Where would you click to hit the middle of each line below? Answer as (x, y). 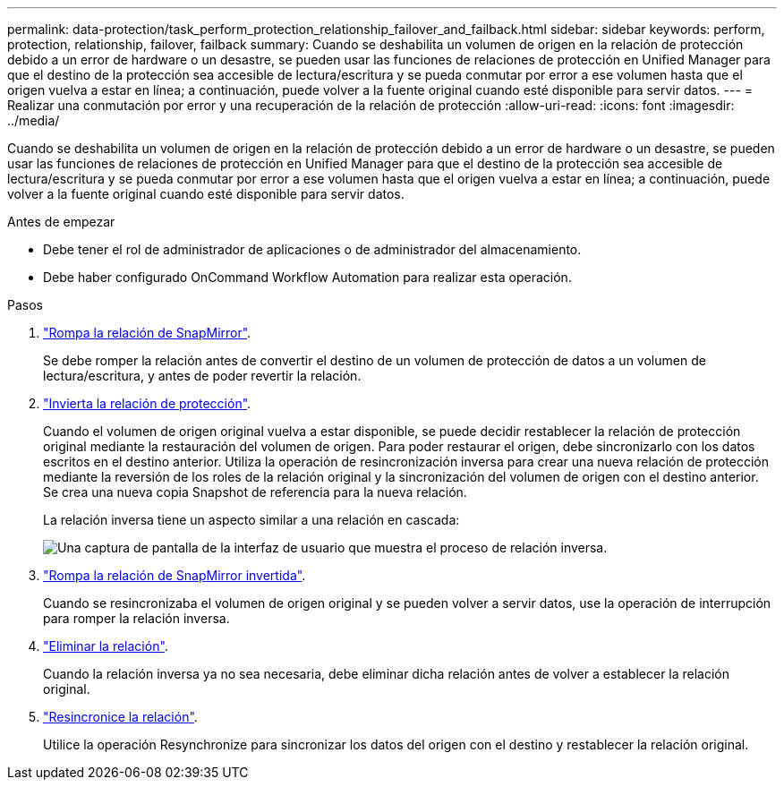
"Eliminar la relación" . (106, 646)
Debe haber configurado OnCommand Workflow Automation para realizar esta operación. (307, 277)
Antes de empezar (61, 222)
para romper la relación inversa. (136, 618)
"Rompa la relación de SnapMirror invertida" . (175, 575)
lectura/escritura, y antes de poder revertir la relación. (202, 376)
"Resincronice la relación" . (120, 717)
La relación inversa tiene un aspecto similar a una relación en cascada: (251, 520)
